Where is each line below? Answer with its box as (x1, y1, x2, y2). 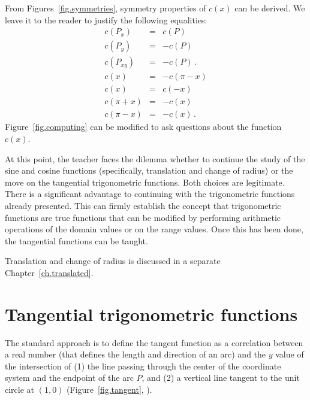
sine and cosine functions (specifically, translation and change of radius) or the (5, 164, 293, 177)
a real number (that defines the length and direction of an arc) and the (5, 348, 266, 360)
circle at (5, 383, 35, 396)
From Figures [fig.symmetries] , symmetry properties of (5, 2, 206, 14)
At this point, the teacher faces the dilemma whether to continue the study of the (5, 152, 305, 165)
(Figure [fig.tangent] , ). (67, 383, 152, 396)
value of (275, 348, 304, 360)
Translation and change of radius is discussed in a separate (5, 254, 221, 267)
